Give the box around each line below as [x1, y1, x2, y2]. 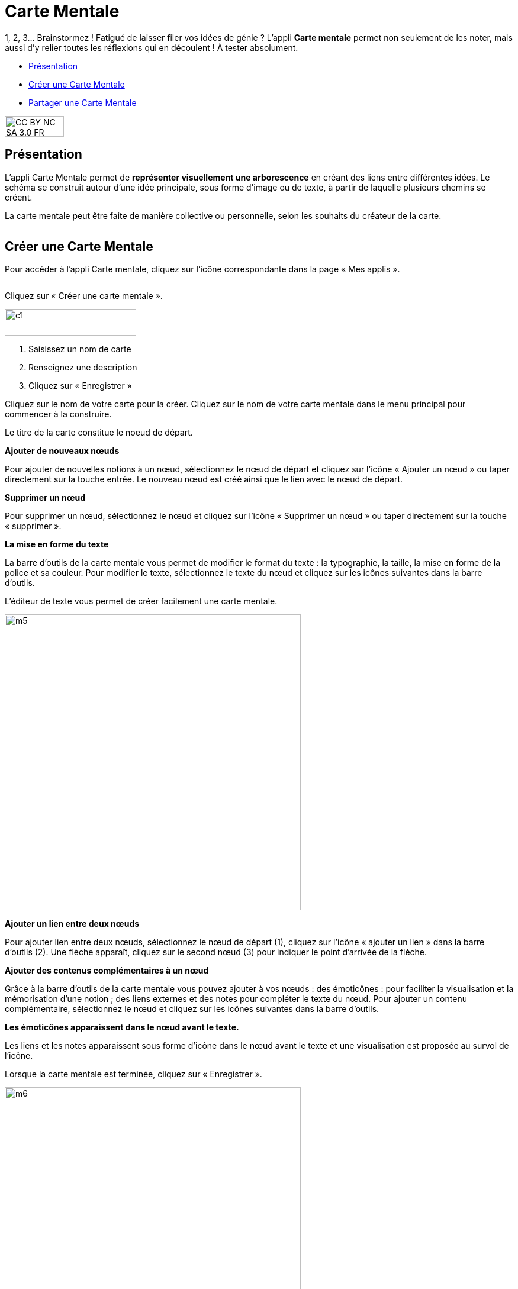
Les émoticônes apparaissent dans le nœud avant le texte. [5, 1022, 239, 1033]
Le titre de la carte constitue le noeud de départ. [5, 427, 193, 438]
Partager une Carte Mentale [28, 97, 137, 108]
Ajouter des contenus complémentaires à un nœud [5, 965, 209, 976]
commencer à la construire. [5, 409, 112, 420]
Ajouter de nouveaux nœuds [5, 446, 120, 456]
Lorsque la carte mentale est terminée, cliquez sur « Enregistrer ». [5, 1069, 262, 1079]
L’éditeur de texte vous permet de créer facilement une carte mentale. [5, 596, 278, 607]
